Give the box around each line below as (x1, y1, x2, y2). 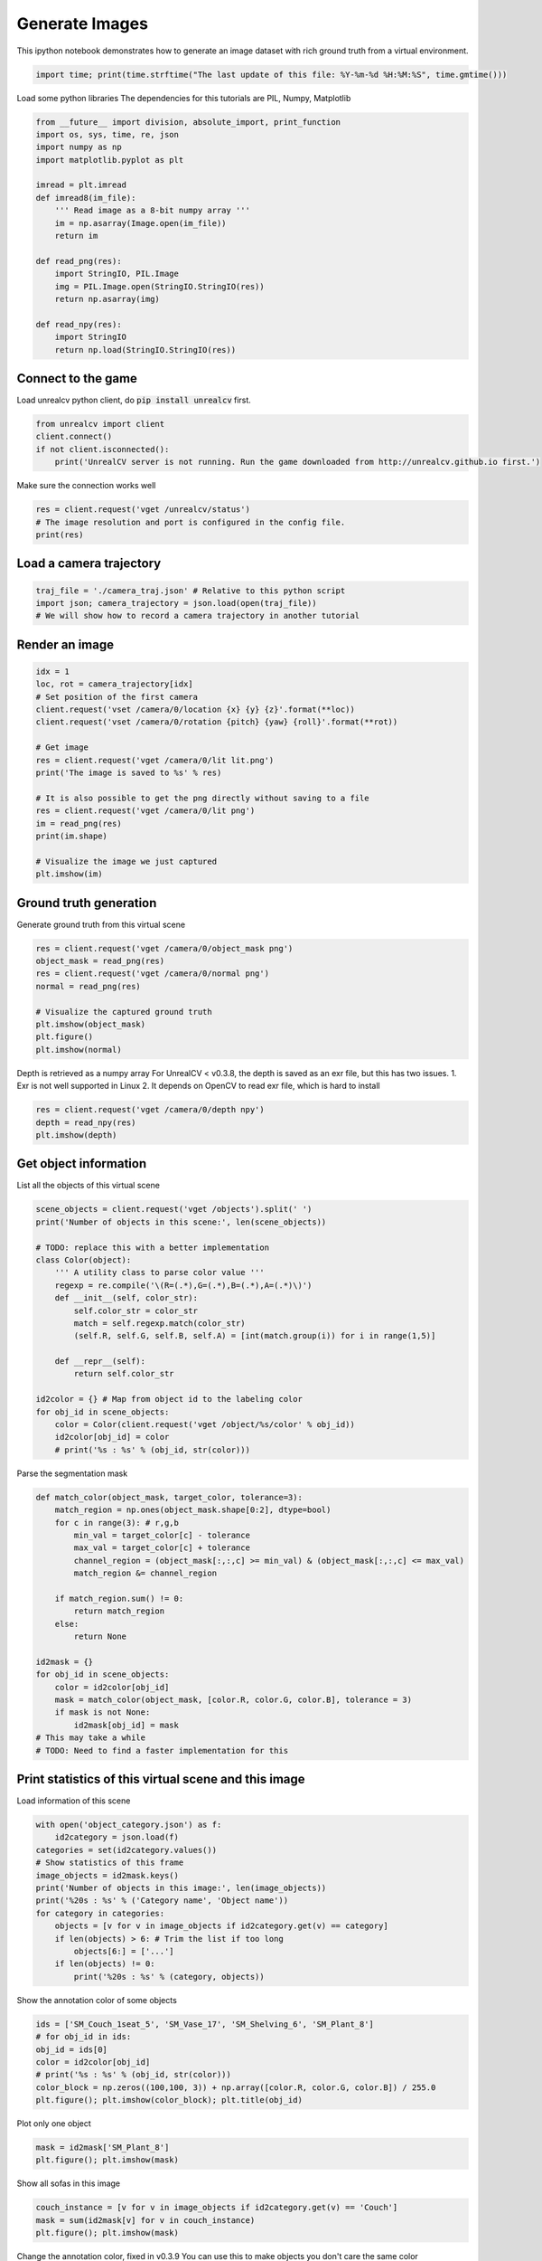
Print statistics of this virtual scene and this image (16, 1772, 306, 1786)
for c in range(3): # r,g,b (54, 1518, 180, 1528)
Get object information (16, 1156, 147, 1171)
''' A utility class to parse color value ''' (54, 1267, 266, 1278)
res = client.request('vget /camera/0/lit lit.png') (35, 755, 275, 765)
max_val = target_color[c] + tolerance (73, 1543, 250, 1553)
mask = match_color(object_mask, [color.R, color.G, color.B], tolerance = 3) (54, 1695, 413, 1705)
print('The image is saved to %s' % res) (35, 768, 222, 778)
